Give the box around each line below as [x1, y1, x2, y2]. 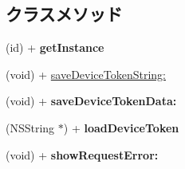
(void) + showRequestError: [6, 146, 159, 163]
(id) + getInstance [6, 39, 104, 56]
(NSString [6, 119, 55, 136]
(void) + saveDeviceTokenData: [6, 92, 177, 109]
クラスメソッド [6, 2, 123, 26]
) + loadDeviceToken [63, 119, 179, 136]
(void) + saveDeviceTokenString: [6, 65, 166, 82]
